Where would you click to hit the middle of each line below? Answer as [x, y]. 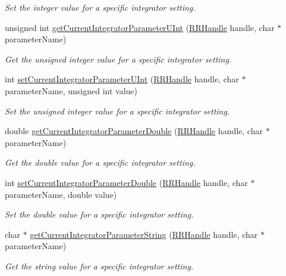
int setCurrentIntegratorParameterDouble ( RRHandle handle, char [126, 182]
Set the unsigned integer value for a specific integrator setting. [117, 111]
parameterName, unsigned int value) [71, 90]
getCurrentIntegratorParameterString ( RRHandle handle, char [144, 234]
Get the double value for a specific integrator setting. [100, 162]
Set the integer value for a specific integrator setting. [100, 7]
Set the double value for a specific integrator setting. [99, 214]
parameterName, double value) [61, 194]
